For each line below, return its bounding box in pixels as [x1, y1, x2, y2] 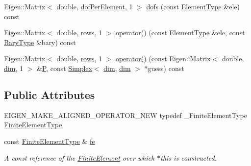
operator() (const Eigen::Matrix [115, 53, 211, 64]
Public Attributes [4, 87, 95, 102]
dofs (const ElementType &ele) [146, 1, 240, 11]
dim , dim [103, 63, 131, 73]
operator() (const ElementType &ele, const [115, 27, 245, 38]
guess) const [148, 63, 184, 73]
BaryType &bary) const [4, 37, 76, 47]
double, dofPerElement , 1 [56, 1, 133, 11]
